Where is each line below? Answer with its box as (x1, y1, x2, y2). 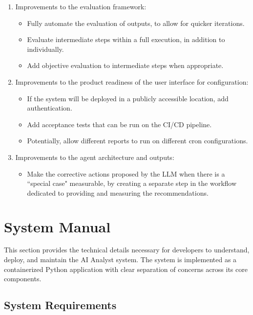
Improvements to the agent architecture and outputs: (15, 152, 174, 162)
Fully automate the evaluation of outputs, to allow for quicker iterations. (27, 18, 245, 28)
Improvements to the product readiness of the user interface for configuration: (15, 76, 249, 87)
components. (4, 273, 42, 284)
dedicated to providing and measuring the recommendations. (27, 187, 209, 198)
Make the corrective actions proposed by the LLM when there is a (27, 168, 225, 179)
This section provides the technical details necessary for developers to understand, (4, 245, 250, 255)
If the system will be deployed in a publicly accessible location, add (27, 93, 229, 103)
